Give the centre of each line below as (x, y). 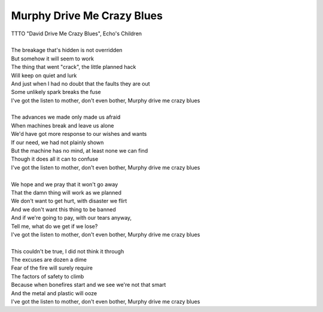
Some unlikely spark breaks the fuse (56, 92)
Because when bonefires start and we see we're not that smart (89, 285)
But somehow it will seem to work (52, 58)
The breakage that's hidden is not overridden (67, 50)
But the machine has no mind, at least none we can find (80, 151)
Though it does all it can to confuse (55, 159)
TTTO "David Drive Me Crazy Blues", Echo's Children (77, 34)
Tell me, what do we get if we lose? (54, 226)
